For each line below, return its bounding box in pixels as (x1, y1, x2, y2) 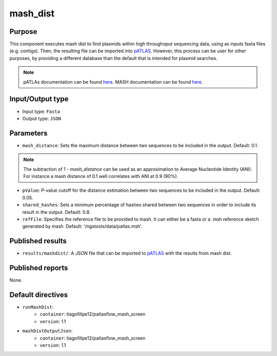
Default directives (9, 290, 68, 299)
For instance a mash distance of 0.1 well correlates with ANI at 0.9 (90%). (23, 173, 179, 179)
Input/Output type (9, 95, 69, 104)
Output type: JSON (22, 115, 62, 122)
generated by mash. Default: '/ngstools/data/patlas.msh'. (22, 223, 143, 229)
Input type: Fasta (22, 108, 60, 114)
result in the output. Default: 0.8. (22, 209, 91, 215)
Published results (9, 236, 67, 246)
